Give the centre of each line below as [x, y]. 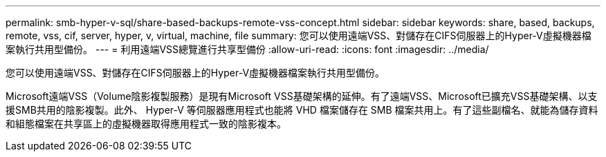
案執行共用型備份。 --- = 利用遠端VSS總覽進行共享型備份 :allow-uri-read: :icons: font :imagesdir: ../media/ [247, 49]
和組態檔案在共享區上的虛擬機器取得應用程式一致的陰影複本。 [146, 124]
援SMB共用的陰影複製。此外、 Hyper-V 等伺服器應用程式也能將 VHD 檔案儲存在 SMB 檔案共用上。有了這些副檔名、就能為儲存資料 [302, 110]
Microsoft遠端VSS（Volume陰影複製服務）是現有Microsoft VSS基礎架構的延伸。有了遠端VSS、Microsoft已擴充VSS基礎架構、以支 [302, 96]
